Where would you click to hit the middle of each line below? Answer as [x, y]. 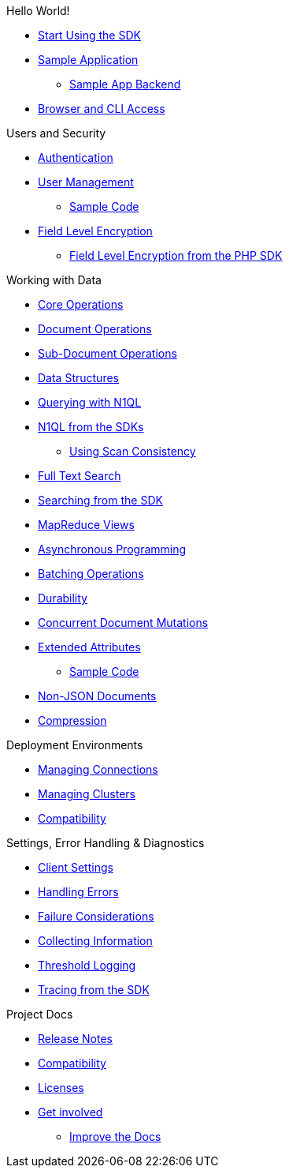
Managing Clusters [87, 794]
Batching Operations [91, 574]
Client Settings [76, 867]
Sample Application [88, 60]
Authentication [76, 158]
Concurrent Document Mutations [123, 623]
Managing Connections [98, 769]
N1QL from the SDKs [91, 427]
